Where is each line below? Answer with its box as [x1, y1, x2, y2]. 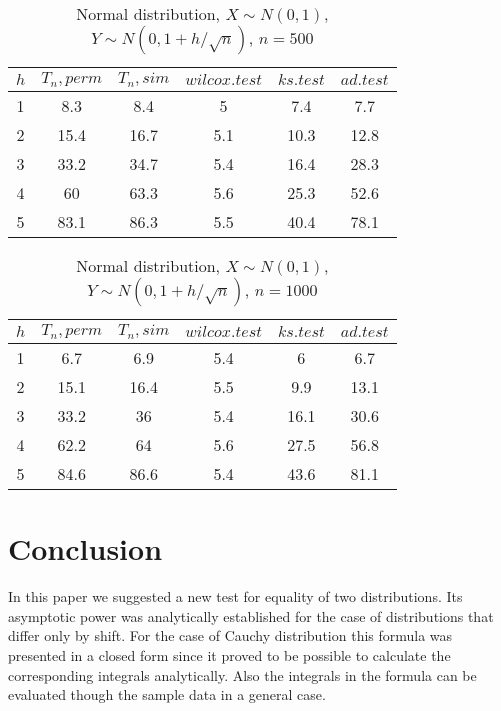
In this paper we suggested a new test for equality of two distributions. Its [8, 586, 463, 607]
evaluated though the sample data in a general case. [8, 684, 326, 705]
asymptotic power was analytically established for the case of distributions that [8, 605, 494, 626]
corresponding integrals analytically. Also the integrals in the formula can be [8, 664, 477, 685]
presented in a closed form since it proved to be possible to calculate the [8, 644, 451, 665]
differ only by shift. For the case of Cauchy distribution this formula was [8, 625, 453, 646]
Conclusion [8, 528, 163, 569]
